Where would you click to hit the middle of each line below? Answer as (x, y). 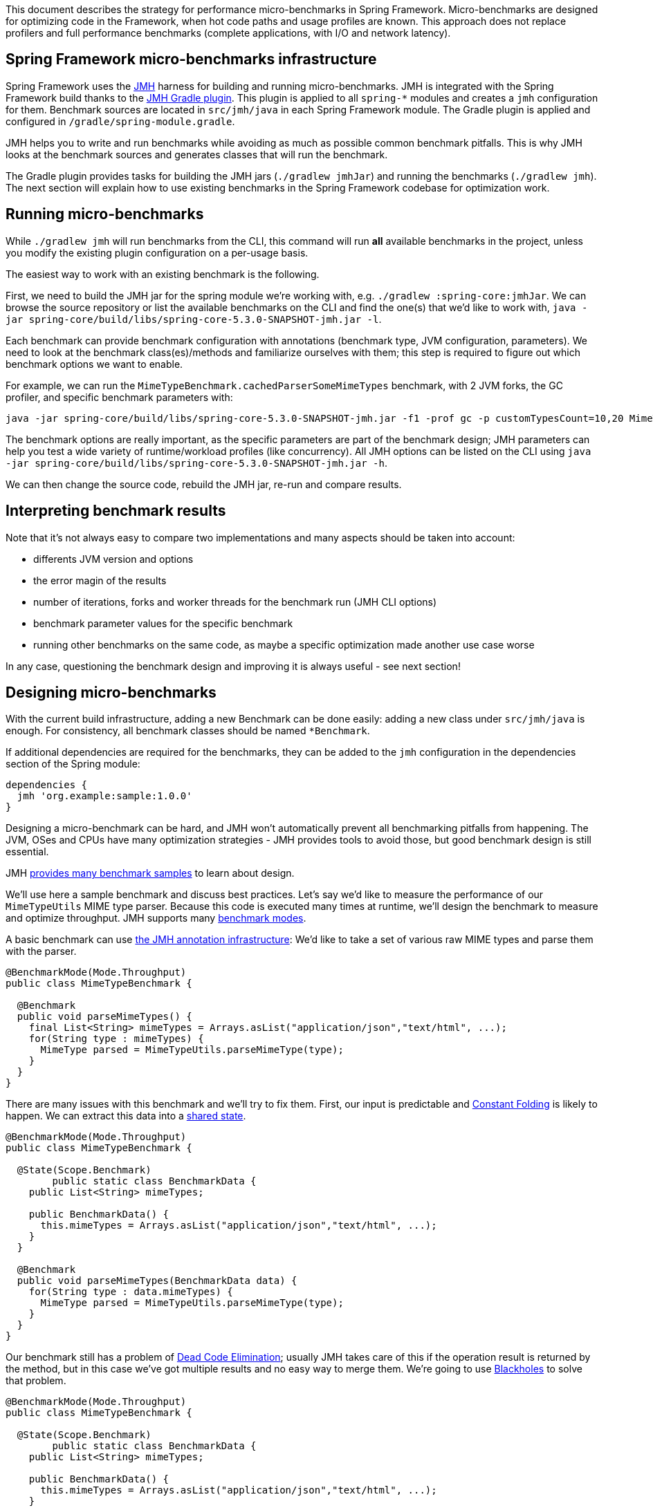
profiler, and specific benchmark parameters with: (119, 397)
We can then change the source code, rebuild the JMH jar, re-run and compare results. (204, 484)
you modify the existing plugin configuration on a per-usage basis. (157, 252)
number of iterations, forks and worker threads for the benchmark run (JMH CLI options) (235, 602)
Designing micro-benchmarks (111, 692)
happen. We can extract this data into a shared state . (126, 1116)
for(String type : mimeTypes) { (116, 1039)
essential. (27, 852)
